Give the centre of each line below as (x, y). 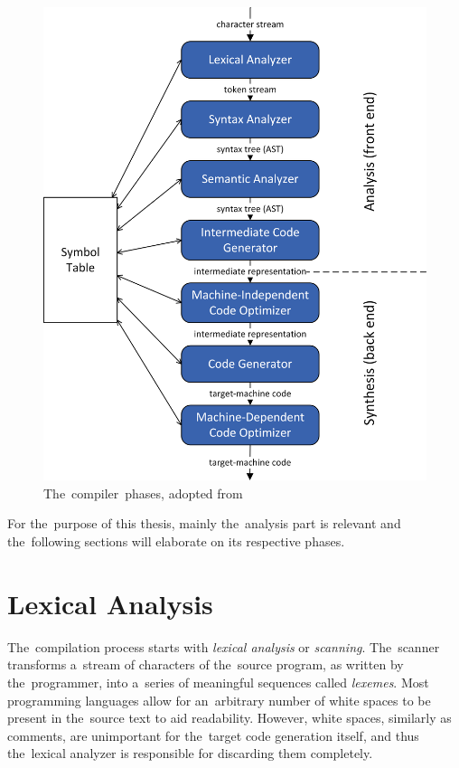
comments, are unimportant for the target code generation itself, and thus (213, 735)
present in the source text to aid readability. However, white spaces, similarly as (229, 718)
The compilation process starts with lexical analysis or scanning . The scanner (224, 646)
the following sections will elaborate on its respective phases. (176, 541)
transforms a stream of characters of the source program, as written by (206, 664)
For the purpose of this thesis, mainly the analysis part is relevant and (204, 523)
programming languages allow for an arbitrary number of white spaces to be (219, 700)
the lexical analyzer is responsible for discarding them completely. (190, 753)
